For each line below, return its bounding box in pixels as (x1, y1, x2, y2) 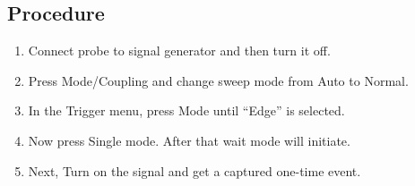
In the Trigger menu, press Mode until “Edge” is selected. (28, 101, 345, 120)
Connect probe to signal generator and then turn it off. (28, 41, 331, 60)
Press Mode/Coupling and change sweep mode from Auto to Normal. (28, 71, 409, 89)
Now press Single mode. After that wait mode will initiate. (28, 131, 350, 149)
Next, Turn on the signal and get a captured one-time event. (28, 161, 361, 180)
